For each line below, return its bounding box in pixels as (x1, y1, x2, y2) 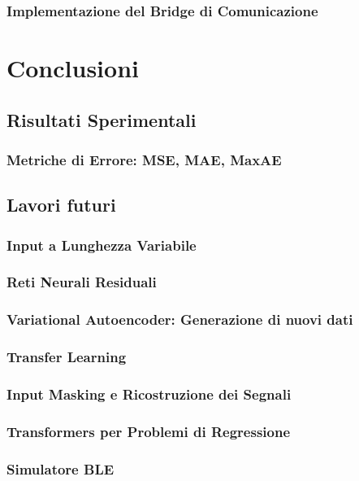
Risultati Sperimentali (6, 107, 197, 132)
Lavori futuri (6, 192, 116, 217)
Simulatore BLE (6, 458, 115, 479)
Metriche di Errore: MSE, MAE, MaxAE (6, 149, 282, 169)
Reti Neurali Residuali (6, 272, 157, 292)
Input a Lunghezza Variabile (6, 234, 197, 255)
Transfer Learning (6, 347, 127, 367)
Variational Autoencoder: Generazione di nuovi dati (6, 309, 353, 330)
